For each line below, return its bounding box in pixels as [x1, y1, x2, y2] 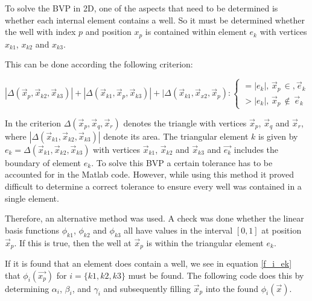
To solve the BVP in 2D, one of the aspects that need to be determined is [5, 2, 278, 14]
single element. [5, 191, 59, 204]
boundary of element [5, 156, 81, 169]
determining [5, 282, 49, 294]
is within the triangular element [146, 236, 264, 249]
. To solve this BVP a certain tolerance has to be [91, 156, 273, 169]
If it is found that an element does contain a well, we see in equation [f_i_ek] [5, 256, 292, 269]
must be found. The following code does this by [128, 268, 304, 281]
